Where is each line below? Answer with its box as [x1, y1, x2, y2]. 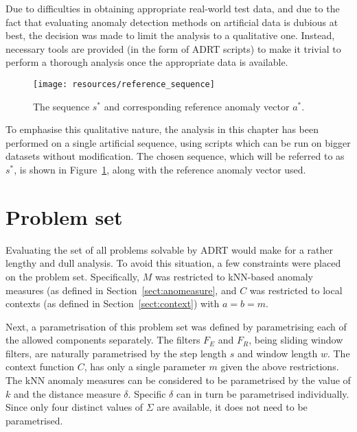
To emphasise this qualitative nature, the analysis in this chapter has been [5, 122, 319, 136]
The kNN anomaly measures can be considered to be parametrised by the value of [5, 373, 351, 387]
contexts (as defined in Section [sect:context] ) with [5, 296, 220, 311]
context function [5, 359, 74, 374]
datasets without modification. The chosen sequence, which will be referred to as [5, 149, 345, 163]
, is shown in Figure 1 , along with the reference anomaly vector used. [14, 163, 306, 176]
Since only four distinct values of [5, 400, 143, 414]
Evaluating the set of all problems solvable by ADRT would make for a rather [5, 242, 333, 256]
